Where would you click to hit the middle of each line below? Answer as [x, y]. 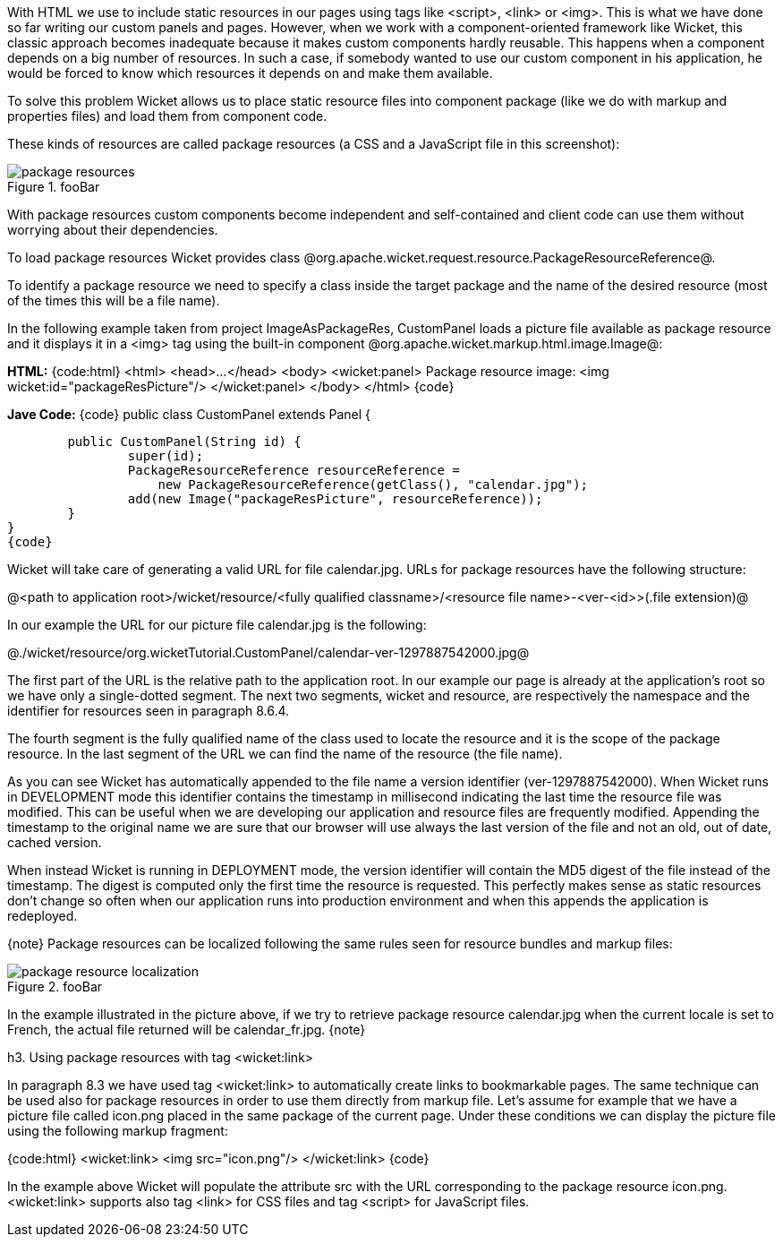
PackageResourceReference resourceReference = [294, 470]
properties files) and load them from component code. [167, 116]
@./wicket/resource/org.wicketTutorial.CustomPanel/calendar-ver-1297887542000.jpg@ [268, 652]
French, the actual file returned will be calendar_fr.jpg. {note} [187, 1030]
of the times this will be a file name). [114, 300]
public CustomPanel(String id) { [184, 442]
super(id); [166, 456]
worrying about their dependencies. [113, 230]
